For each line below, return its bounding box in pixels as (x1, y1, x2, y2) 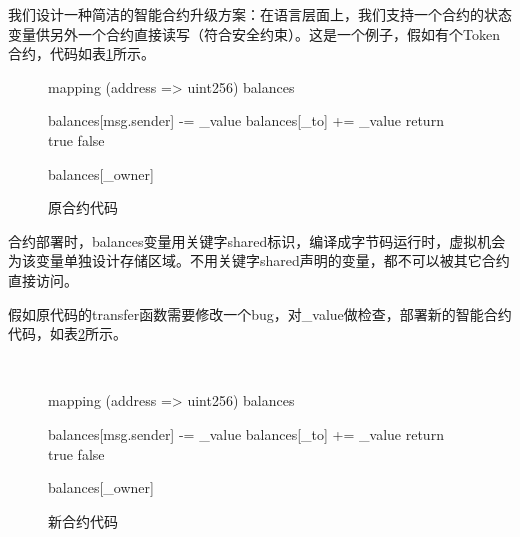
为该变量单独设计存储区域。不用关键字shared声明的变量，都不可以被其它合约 (8, 250, 510, 271)
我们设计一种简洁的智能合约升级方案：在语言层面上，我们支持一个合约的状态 (8, 4, 512, 24)
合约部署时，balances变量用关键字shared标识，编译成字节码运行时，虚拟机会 (8, 230, 506, 251)
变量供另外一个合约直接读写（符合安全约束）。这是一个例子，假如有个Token (8, 23, 500, 44)
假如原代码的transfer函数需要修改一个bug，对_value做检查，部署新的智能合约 (8, 303, 512, 324)
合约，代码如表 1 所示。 (8, 43, 155, 64)
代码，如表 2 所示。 (8, 323, 127, 344)
